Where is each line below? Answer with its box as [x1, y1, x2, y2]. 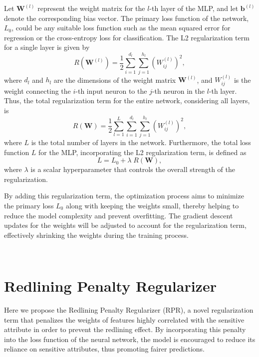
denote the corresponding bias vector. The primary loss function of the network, [4, 12, 249, 23]
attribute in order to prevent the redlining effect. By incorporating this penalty [4, 324, 246, 335]
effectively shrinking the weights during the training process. [4, 229, 189, 240]
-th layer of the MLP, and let [149, 3, 239, 13]
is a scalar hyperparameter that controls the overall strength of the [30, 164, 235, 175]
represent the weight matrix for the [37, 3, 145, 13]
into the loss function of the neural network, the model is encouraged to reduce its [4, 334, 256, 344]
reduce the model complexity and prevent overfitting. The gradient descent [4, 210, 233, 220]
